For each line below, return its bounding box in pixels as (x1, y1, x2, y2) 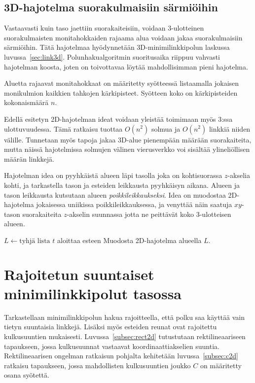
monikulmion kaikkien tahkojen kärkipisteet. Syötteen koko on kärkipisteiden (4, 87, 238, 98)
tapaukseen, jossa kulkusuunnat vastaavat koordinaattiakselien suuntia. (4, 341, 219, 351)
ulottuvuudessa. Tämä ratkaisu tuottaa (4, 123, 123, 134)
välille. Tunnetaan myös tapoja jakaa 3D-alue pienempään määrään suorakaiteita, (4, 134, 252, 144)
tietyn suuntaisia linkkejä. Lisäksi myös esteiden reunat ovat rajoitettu (4, 321, 217, 332)
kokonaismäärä (4, 97, 49, 107)
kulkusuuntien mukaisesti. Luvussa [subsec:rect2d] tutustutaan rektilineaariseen (4, 331, 246, 341)
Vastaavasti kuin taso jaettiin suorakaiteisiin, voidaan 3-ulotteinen (4, 23, 204, 33)
